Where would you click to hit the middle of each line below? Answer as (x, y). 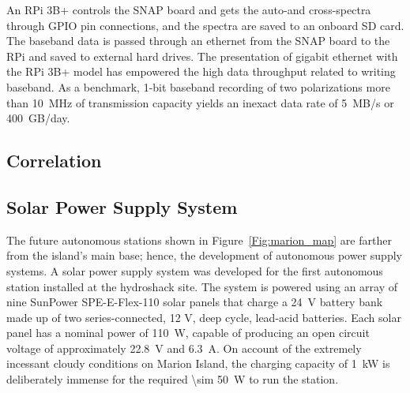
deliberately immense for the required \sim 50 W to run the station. (173, 379)
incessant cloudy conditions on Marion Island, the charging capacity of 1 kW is (198, 363)
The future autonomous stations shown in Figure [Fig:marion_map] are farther (199, 240)
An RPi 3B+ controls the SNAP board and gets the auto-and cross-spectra (189, 9)
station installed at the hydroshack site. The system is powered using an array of (202, 286)
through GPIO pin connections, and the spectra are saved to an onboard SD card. (205, 25)
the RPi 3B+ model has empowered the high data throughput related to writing (201, 71)
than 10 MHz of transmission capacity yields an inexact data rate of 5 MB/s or (200, 102)
